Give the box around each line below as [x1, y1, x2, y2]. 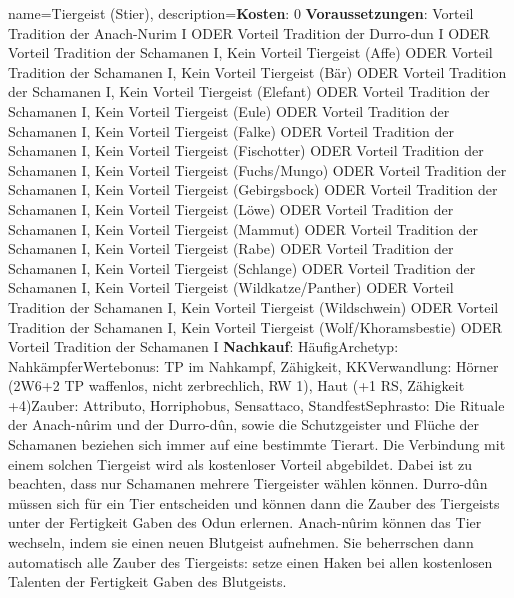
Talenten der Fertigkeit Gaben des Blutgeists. [8, 571, 287, 592]
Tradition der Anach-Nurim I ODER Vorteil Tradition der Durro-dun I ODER [8, 22, 490, 43]
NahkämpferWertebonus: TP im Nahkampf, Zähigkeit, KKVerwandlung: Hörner [8, 355, 499, 376]
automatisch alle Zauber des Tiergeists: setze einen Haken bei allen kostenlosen [8, 551, 493, 572]
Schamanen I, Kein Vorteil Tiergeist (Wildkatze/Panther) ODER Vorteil [8, 277, 454, 298]
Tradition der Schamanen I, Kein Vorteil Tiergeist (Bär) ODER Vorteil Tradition [8, 61, 507, 82]
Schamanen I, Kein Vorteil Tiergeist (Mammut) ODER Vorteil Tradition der [8, 218, 478, 239]
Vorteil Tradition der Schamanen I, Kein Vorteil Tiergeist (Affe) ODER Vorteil [8, 42, 493, 63]
